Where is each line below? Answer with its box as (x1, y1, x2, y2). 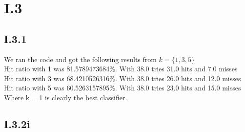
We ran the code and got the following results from (4, 54, 157, 64)
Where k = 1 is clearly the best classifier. (4, 92, 127, 102)
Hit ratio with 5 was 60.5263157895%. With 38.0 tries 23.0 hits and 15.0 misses (4, 83, 241, 93)
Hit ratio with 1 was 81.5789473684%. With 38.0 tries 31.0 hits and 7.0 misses (4, 64, 238, 74)
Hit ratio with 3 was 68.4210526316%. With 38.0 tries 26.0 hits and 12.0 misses (4, 73, 241, 83)
